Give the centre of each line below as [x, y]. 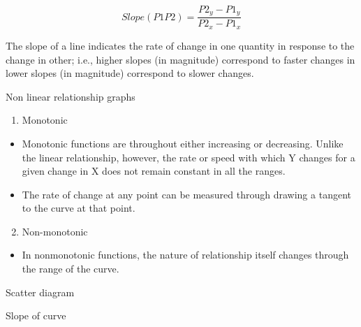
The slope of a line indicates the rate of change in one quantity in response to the [180, 45]
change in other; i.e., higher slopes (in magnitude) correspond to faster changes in [180, 59]
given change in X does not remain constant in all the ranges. [154, 171]
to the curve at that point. [79, 208]
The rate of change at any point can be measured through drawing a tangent [186, 194]
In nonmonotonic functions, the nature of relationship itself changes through [185, 255]
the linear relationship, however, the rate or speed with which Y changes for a [189, 157]
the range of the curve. [71, 269]
